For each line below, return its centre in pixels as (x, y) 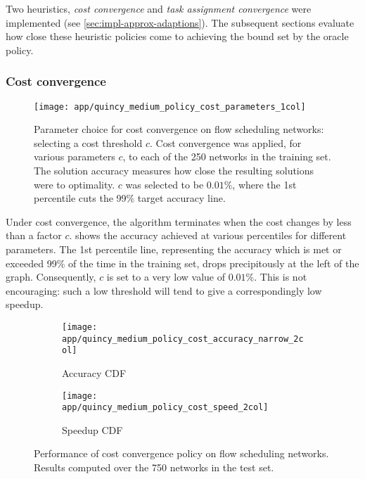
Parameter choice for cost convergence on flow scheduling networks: (179, 129)
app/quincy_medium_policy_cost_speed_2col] (165, 408)
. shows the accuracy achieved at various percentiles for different (208, 235)
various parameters (75, 157)
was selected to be (165, 184)
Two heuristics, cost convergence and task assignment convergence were (159, 8)
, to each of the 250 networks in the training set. (227, 157)
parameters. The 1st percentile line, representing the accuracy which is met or (174, 249)
